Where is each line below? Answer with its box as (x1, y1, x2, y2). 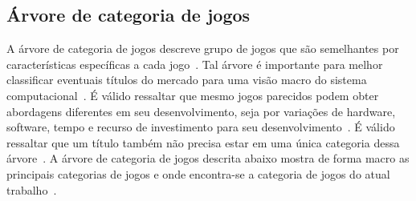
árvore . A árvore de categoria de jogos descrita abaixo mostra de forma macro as (6, 150, 410, 167)
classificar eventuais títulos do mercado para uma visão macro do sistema (6, 71, 367, 88)
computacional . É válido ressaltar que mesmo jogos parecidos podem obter (6, 86, 379, 103)
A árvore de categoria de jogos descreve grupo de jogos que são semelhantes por (6, 40, 399, 57)
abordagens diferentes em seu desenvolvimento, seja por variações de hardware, (6, 103, 396, 119)
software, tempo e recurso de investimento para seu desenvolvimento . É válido (6, 119, 395, 135)
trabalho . (6, 181, 57, 198)
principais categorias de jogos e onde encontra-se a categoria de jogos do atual (6, 165, 390, 182)
